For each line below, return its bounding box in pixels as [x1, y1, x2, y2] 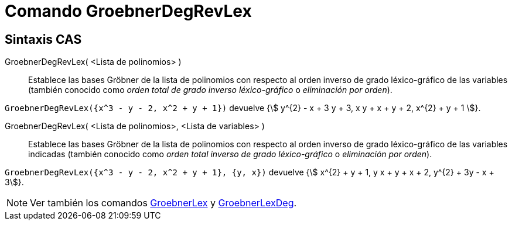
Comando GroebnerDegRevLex [5, 1, 252, 21]
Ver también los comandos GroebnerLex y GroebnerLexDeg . [30, 197, 297, 209]
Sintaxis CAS [5, 32, 82, 47]
